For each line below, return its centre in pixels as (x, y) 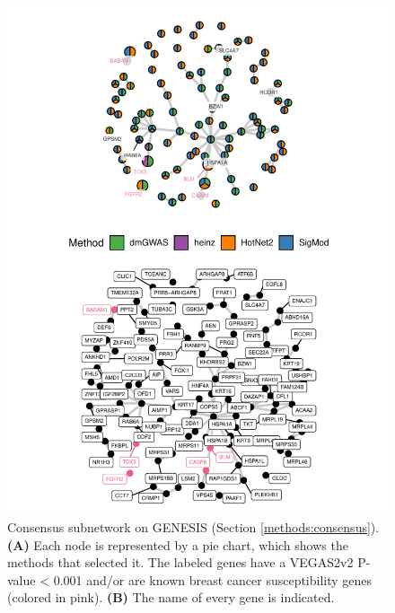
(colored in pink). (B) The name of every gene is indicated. (171, 597)
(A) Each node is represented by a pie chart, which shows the (178, 544)
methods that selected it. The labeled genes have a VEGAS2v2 (180, 562)
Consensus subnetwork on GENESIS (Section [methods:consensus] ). (193, 526)
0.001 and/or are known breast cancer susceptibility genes (213, 579)
